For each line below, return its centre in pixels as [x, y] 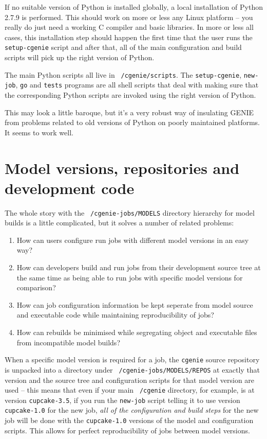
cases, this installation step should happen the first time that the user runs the [129, 37]
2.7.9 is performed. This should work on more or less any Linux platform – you [129, 17]
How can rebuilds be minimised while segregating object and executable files [137, 332]
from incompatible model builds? [68, 342]
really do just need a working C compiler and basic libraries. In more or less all [129, 27]
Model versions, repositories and [122, 168]
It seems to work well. [39, 132]
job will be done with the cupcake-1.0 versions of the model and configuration [129, 420]
